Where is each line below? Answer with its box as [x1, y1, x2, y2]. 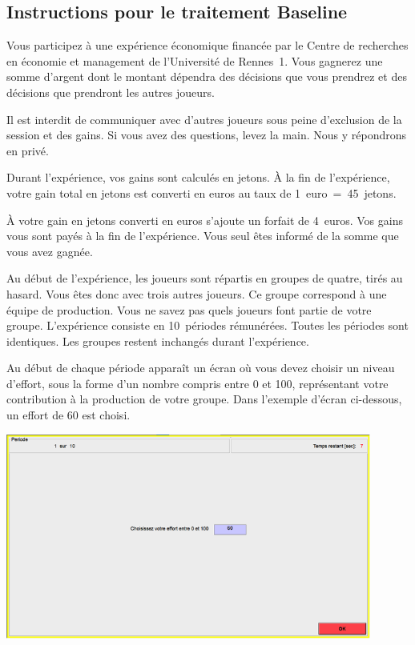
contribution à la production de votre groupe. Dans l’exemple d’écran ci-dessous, [6, 391, 402, 407]
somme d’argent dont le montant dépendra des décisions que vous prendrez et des [6, 68, 407, 85]
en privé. [6, 142, 49, 158]
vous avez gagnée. [6, 242, 93, 259]
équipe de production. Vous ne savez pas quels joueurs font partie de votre [6, 301, 372, 318]
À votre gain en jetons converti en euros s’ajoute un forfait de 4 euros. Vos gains [6, 211, 403, 228]
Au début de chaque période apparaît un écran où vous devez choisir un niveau [6, 359, 395, 376]
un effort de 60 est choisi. [6, 407, 131, 423]
